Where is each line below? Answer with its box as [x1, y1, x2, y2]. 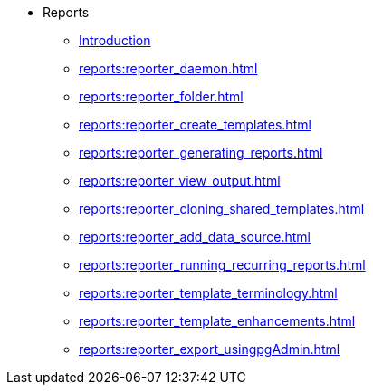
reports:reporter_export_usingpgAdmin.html [79, 341, 340, 357]
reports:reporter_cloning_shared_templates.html [79, 201, 365, 216]
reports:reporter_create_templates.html [79, 117, 311, 132]
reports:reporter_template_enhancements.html [79, 313, 356, 329]
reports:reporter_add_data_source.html [79, 229, 311, 244]
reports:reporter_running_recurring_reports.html [79, 257, 366, 272]
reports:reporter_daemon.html [79, 61, 258, 76]
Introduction [79, 33, 151, 48]
